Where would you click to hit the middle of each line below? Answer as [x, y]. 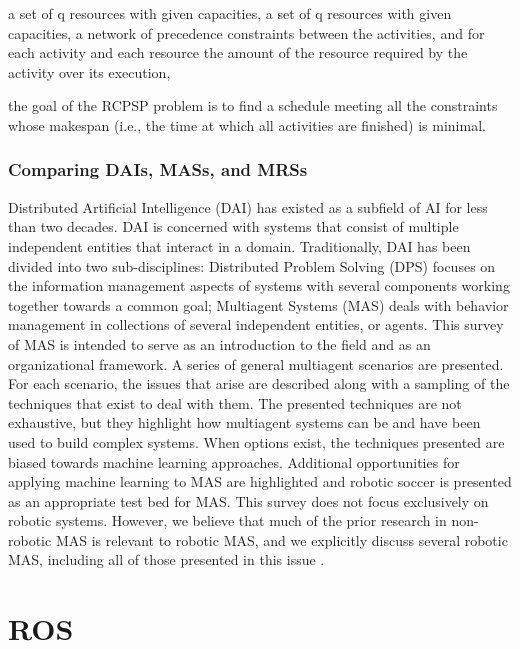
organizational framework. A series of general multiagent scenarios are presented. [256, 363]
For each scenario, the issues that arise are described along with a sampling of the [259, 383]
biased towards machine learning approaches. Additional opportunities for [234, 461]
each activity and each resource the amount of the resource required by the [238, 52]
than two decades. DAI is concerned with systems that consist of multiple [233, 226]
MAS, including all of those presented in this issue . [166, 559]
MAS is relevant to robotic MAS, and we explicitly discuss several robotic [281, 539]
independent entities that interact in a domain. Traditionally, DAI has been [239, 245]
